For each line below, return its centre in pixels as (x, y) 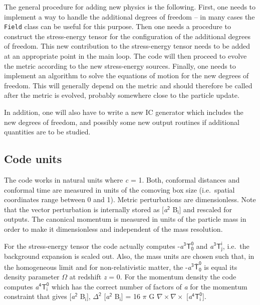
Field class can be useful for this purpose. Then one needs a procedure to (117, 26)
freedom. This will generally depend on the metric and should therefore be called (128, 85)
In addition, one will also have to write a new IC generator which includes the (124, 112)
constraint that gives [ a (40, 296)
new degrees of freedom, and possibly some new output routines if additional (122, 122)
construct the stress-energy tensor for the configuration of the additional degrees (127, 36)
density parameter (32, 276)
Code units (33, 159)
